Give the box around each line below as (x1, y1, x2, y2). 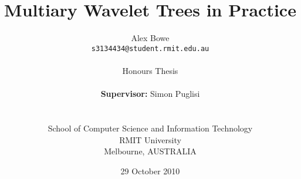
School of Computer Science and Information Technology (48, 121, 253, 134)
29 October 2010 (120, 164, 180, 177)
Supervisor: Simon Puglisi (100, 87, 200, 100)
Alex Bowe (131, 32, 170, 44)
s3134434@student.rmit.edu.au (91, 44, 209, 53)
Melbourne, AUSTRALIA (104, 145, 197, 157)
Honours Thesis (122, 64, 178, 76)
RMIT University (119, 133, 181, 146)
